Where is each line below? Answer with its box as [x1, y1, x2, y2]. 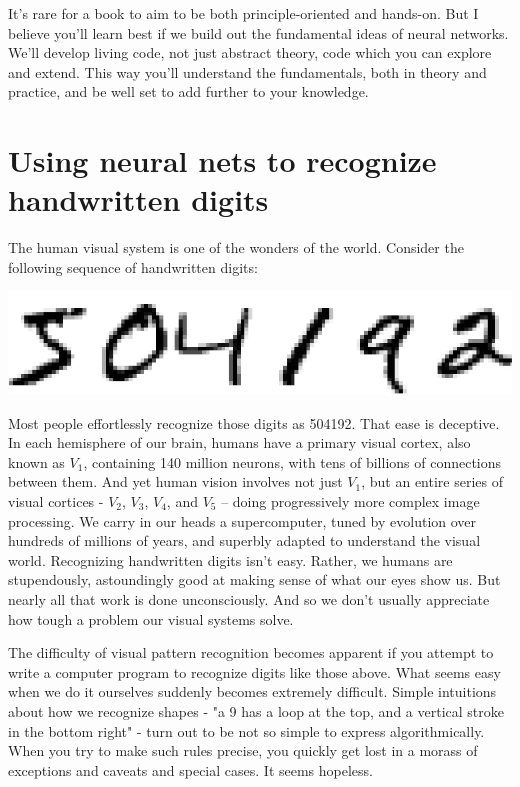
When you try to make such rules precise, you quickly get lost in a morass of [8, 740, 478, 761]
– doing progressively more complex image [221, 490, 480, 511]
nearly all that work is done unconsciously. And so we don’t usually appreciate [8, 588, 490, 609]
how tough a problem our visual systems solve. [8, 608, 294, 629]
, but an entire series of [361, 471, 503, 492]
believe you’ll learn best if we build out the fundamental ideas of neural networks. [8, 22, 509, 43]
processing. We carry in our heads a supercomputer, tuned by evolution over [8, 510, 477, 531]
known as [8, 451, 65, 472]
